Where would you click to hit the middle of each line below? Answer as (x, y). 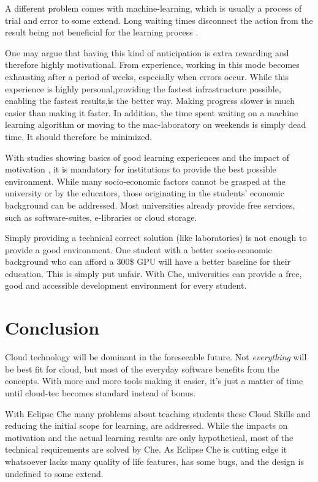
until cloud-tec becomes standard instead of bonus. (100, 392)
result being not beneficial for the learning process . (102, 32)
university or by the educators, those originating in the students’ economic (145, 193)
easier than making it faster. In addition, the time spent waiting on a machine (152, 112)
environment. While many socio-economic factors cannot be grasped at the (145, 181)
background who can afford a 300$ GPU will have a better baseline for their (148, 261)
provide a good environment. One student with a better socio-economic (138, 249)
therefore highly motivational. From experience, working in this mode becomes (152, 65)
